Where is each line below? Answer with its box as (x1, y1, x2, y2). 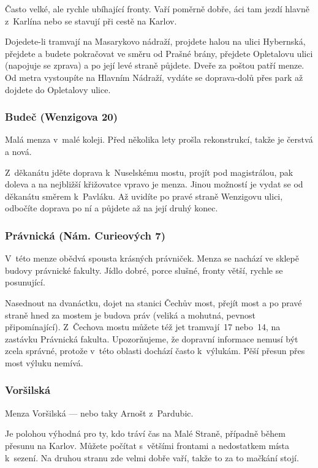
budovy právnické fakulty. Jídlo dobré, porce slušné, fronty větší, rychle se (5, 263, 283, 276)
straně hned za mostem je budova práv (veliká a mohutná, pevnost (5, 308, 256, 321)
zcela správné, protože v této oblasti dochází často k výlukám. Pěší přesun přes (5, 344, 305, 357)
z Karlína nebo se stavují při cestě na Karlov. (5, 14, 177, 27)
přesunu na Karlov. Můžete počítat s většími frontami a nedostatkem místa (5, 439, 290, 451)
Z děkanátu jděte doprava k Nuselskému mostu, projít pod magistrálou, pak (5, 165, 293, 178)
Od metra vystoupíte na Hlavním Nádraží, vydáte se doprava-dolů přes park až (5, 70, 303, 83)
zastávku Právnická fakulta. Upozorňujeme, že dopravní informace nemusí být (5, 332, 298, 345)
